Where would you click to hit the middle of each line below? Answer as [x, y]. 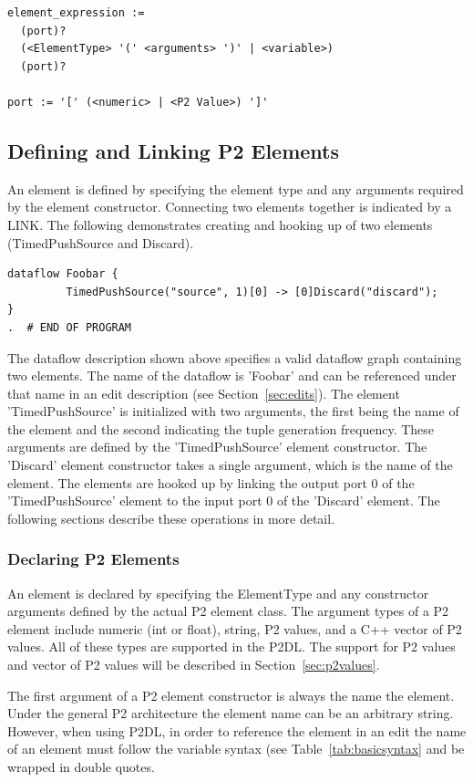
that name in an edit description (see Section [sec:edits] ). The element [204, 393]
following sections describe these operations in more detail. [171, 518]
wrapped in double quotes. [81, 767]
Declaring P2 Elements [93, 559]
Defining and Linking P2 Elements [174, 150]
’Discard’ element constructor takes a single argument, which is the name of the [230, 465]
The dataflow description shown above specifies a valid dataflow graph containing [235, 357]
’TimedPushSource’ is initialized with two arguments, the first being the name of [233, 411]
